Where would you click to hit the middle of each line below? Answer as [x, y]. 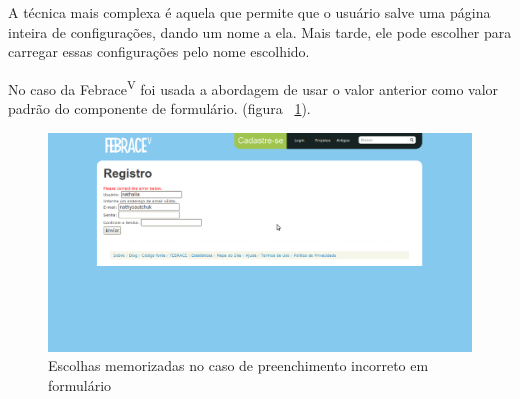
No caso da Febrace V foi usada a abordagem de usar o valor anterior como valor [253, 87]
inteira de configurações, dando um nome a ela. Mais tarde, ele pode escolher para [260, 31]
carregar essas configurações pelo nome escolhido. [159, 51]
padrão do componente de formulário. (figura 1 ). [159, 108]
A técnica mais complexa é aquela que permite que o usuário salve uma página [249, 12]
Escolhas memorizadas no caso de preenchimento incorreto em [238, 365]
